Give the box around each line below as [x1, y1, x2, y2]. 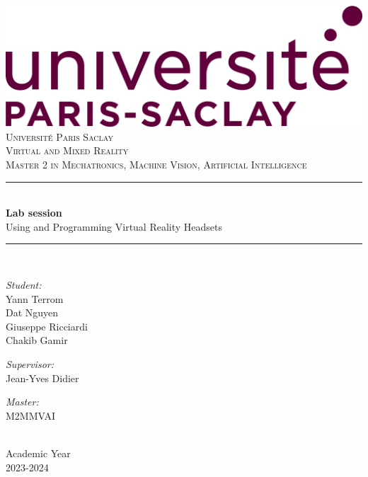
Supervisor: [6, 357, 54, 371]
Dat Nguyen [6, 305, 59, 320]
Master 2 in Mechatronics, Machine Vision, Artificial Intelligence [6, 157, 307, 172]
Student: [6, 277, 42, 292]
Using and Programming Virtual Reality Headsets [6, 219, 223, 234]
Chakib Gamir [6, 333, 68, 347]
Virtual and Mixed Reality [6, 143, 129, 158]
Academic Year [6, 445, 71, 460]
